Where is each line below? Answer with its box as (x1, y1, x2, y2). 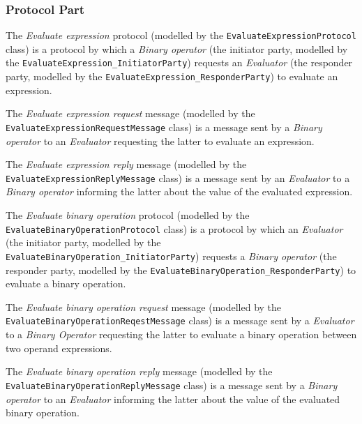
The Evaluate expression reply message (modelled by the (6, 157, 247, 172)
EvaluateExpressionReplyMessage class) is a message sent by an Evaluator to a (6, 170, 350, 185)
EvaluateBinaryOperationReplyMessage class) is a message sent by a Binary (6, 377, 338, 392)
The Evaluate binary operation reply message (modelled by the (6, 364, 273, 379)
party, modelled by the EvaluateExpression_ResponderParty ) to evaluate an (6, 69, 338, 84)
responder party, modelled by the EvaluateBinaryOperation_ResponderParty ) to (6, 262, 356, 277)
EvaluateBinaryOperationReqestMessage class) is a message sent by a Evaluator (6, 313, 354, 328)
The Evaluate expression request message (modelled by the (6, 106, 255, 121)
